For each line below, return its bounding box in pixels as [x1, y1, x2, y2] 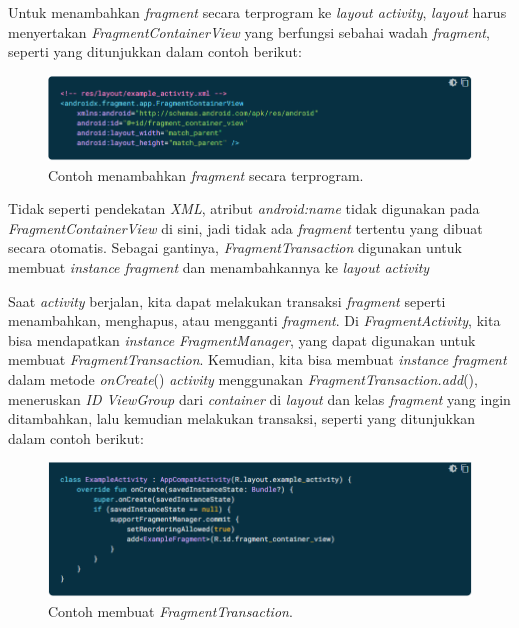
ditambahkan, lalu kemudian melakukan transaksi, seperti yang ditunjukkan [8, 408, 476, 429]
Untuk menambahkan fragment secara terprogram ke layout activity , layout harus [8, 2, 507, 22]
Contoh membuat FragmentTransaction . [48, 600, 293, 621]
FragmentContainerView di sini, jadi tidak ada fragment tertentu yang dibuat [8, 217, 483, 238]
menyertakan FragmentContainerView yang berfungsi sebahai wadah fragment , [8, 21, 490, 42]
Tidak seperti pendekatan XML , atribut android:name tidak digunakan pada [8, 198, 480, 219]
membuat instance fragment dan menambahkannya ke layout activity [8, 257, 430, 278]
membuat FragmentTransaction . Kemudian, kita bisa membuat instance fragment [8, 349, 507, 370]
